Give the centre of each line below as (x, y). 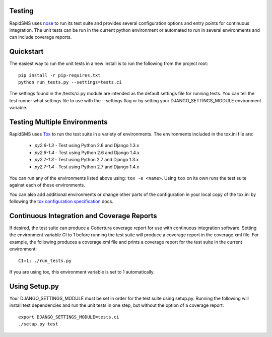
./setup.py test (38, 324)
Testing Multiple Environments (58, 122)
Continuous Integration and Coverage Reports (83, 216)
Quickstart (26, 52)
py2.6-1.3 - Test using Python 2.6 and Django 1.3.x (87, 146)
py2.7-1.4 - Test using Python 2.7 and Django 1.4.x (87, 167)
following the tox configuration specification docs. (61, 201)
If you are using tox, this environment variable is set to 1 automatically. (82, 272)
